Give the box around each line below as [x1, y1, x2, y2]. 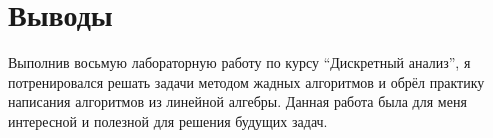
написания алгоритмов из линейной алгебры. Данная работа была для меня [8, 91, 467, 112]
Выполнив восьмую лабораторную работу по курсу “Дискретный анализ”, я [8, 52, 471, 73]
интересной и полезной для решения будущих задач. [8, 110, 328, 131]
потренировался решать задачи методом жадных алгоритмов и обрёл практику [8, 71, 485, 92]
